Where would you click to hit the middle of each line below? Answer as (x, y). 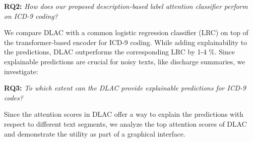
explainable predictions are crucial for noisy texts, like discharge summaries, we (125, 61)
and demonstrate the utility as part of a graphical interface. (95, 133)
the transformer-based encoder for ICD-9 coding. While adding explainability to (126, 42)
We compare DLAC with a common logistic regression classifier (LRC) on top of (126, 32)
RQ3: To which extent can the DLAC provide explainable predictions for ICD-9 (125, 88)
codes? (14, 97)
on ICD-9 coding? (31, 16)
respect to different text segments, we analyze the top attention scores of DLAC (126, 123)
